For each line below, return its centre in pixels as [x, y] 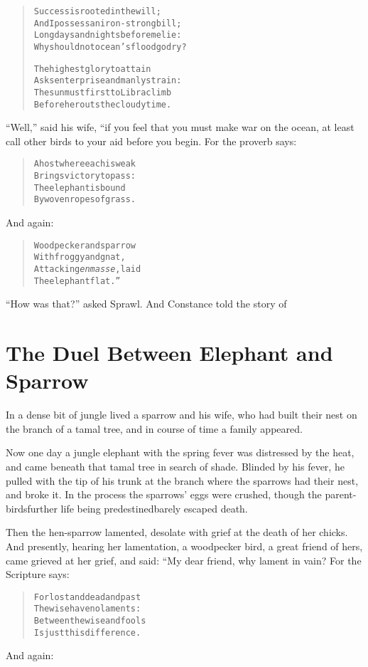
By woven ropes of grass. [85, 200]
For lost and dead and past [87, 597]
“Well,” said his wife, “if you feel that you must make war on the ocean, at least [180, 127]
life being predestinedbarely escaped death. [154, 508]
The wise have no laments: [87, 609]
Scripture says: [38, 574]
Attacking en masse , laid [87, 269]
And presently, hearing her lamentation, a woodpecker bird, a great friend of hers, [184, 546]
